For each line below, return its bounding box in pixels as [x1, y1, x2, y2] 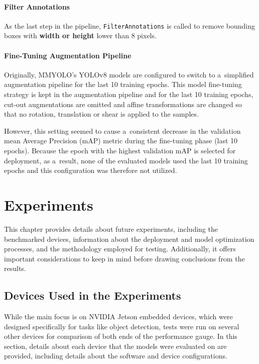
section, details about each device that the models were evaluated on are [4, 340, 227, 351]
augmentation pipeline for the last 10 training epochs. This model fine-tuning [4, 79, 242, 89]
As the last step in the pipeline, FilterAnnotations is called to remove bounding [4, 20, 255, 31]
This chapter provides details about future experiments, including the [4, 223, 218, 234]
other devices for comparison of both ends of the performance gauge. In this [4, 331, 237, 341]
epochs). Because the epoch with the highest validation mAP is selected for [4, 145, 236, 155]
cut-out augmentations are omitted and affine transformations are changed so [4, 99, 242, 109]
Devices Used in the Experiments [4, 288, 181, 303]
